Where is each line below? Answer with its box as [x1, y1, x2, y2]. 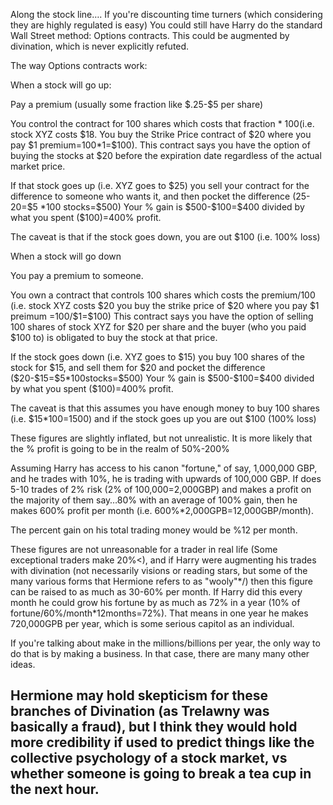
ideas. [10, 659, 36, 670]
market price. [10, 160, 66, 172]
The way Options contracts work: [10, 60, 148, 71]
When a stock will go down [10, 250, 122, 262]
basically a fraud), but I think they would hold [10, 719, 298, 736]
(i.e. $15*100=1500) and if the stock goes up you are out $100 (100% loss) [10, 413, 317, 424]
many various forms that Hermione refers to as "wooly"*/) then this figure [10, 575, 314, 587]
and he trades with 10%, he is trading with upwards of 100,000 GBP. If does [10, 473, 322, 484]
